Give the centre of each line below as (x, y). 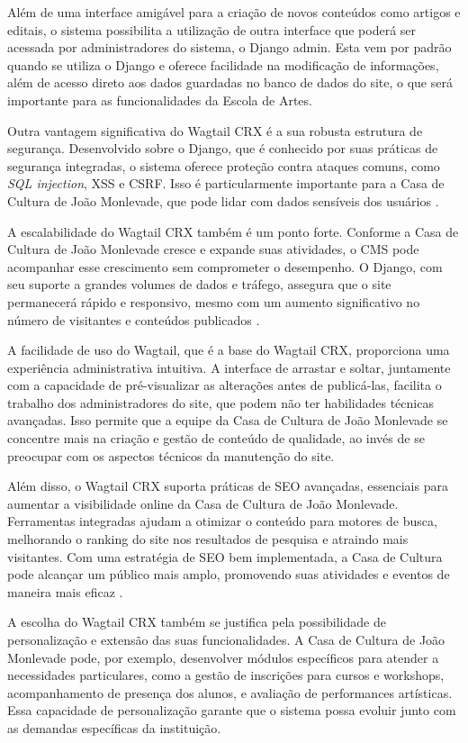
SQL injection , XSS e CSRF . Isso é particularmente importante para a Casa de (226, 183)
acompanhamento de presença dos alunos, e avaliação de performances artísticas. (230, 692)
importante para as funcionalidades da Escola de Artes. (160, 100)
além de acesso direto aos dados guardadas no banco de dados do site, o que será (230, 82)
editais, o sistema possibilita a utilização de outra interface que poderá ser (212, 29)
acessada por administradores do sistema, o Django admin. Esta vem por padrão (229, 47)
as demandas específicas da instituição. (114, 727)
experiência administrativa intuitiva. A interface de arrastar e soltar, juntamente (229, 367)
